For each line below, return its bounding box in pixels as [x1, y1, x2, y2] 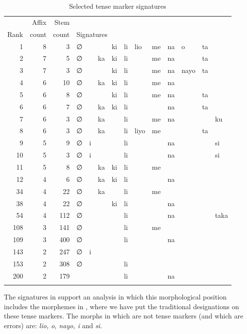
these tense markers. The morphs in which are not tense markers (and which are [4, 311, 244, 321]
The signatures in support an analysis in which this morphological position [4, 291, 227, 301]
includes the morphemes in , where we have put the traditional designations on [4, 301, 239, 311]
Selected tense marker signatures [69, 1, 166, 11]
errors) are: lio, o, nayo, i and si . [4, 320, 102, 330]
